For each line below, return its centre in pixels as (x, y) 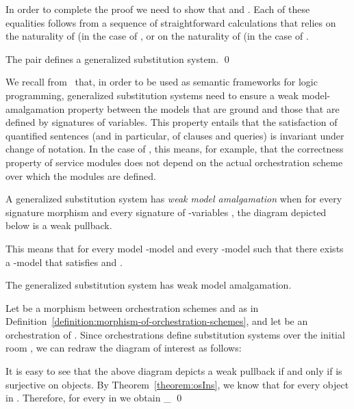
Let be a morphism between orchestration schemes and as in (132, 307)
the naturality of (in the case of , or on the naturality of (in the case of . (157, 36)
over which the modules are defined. (81, 175)
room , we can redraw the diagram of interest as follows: (124, 348)
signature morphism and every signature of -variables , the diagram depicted (166, 212)
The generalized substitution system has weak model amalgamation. (149, 285)
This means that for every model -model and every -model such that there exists (175, 248)
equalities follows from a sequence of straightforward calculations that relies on (171, 22)
